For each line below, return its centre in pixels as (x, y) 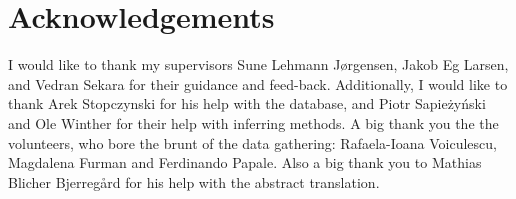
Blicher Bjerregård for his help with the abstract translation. (194, 181)
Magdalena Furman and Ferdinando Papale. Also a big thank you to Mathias (245, 162)
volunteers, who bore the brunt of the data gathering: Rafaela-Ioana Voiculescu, (252, 142)
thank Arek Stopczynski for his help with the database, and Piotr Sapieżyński (247, 103)
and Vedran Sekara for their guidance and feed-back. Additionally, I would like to (258, 83)
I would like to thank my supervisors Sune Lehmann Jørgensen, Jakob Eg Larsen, (258, 64)
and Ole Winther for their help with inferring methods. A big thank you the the (253, 122)
